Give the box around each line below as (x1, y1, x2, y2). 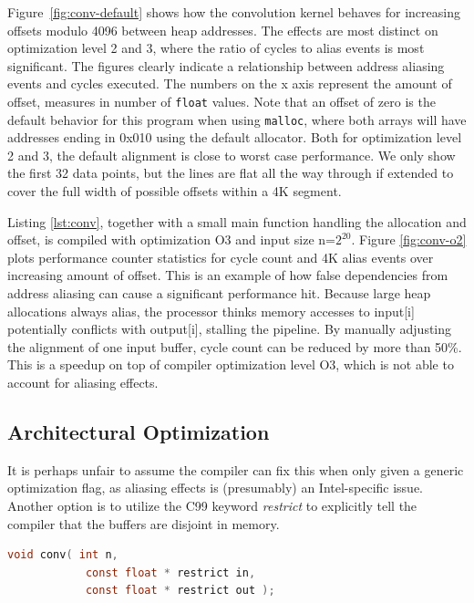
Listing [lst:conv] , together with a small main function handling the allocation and (7, 212, 467, 231)
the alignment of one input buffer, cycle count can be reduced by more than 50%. (7, 337, 462, 356)
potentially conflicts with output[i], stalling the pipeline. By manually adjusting (7, 319, 452, 338)
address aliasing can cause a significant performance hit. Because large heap (7, 284, 431, 303)
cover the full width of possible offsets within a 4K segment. (7, 182, 342, 201)
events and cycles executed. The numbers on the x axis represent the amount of (7, 74, 452, 93)
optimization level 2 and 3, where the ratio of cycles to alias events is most (7, 38, 425, 57)
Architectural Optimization (7, 417, 270, 445)
